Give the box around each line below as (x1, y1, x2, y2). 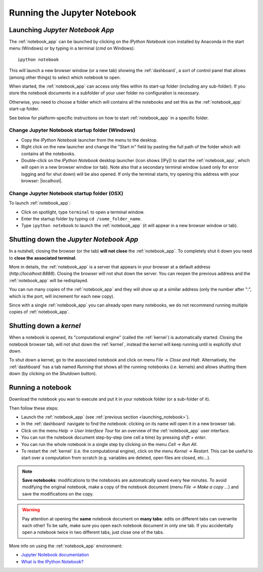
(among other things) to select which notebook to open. (9, 74, 121, 80)
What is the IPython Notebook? (21, 558, 84, 564)
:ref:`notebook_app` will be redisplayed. (9, 277, 89, 283)
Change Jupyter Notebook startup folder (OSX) (9, 190, 124, 197)
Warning (22, 507, 40, 513)
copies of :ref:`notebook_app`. (9, 309, 70, 315)
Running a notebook (9, 383, 72, 392)
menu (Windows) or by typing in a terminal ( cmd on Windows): (9, 45, 135, 51)
